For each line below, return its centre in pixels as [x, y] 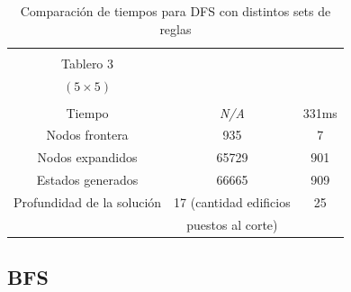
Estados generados [87, 180]
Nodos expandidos [87, 157]
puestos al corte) [232, 224]
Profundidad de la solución [88, 202]
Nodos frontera [87, 135]
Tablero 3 [88, 63]
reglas [175, 28]
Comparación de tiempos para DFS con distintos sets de [175, 11]
